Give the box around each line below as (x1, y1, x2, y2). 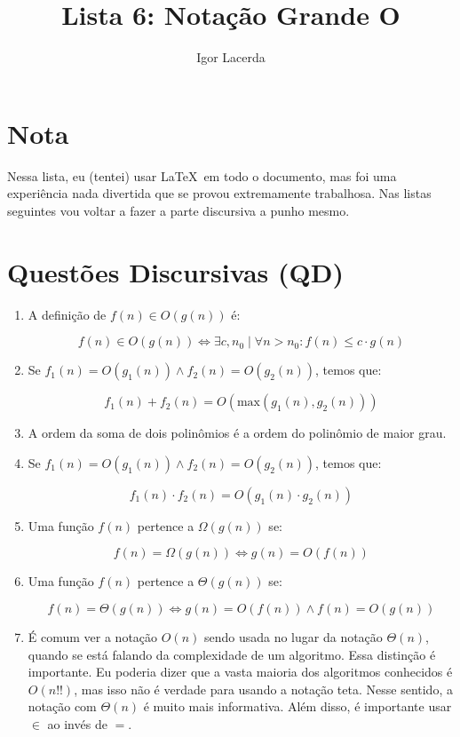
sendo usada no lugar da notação (203, 627, 383, 646)
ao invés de (47, 714, 107, 733)
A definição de (28, 305, 107, 323)
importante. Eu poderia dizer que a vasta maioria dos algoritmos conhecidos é (28, 662, 453, 681)
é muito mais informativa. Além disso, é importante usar (143, 697, 452, 716)
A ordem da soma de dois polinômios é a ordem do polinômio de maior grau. (28, 424, 447, 442)
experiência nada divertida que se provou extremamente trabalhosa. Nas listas (7, 184, 432, 202)
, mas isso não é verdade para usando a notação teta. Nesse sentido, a (74, 679, 453, 698)
